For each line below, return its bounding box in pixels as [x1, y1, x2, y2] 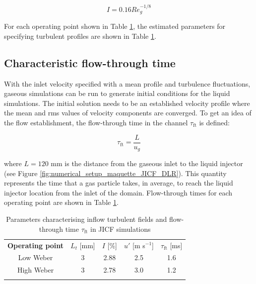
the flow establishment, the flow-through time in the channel [4, 117, 188, 127]
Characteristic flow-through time [4, 55, 176, 70]
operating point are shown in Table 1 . [4, 197, 119, 207]
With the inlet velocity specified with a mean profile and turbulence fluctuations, [4, 78, 251, 89]
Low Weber [18, 252, 53, 263]
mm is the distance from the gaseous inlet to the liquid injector [51, 158, 243, 169]
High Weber [17, 265, 54, 275]
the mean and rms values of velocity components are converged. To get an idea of [4, 107, 252, 118]
